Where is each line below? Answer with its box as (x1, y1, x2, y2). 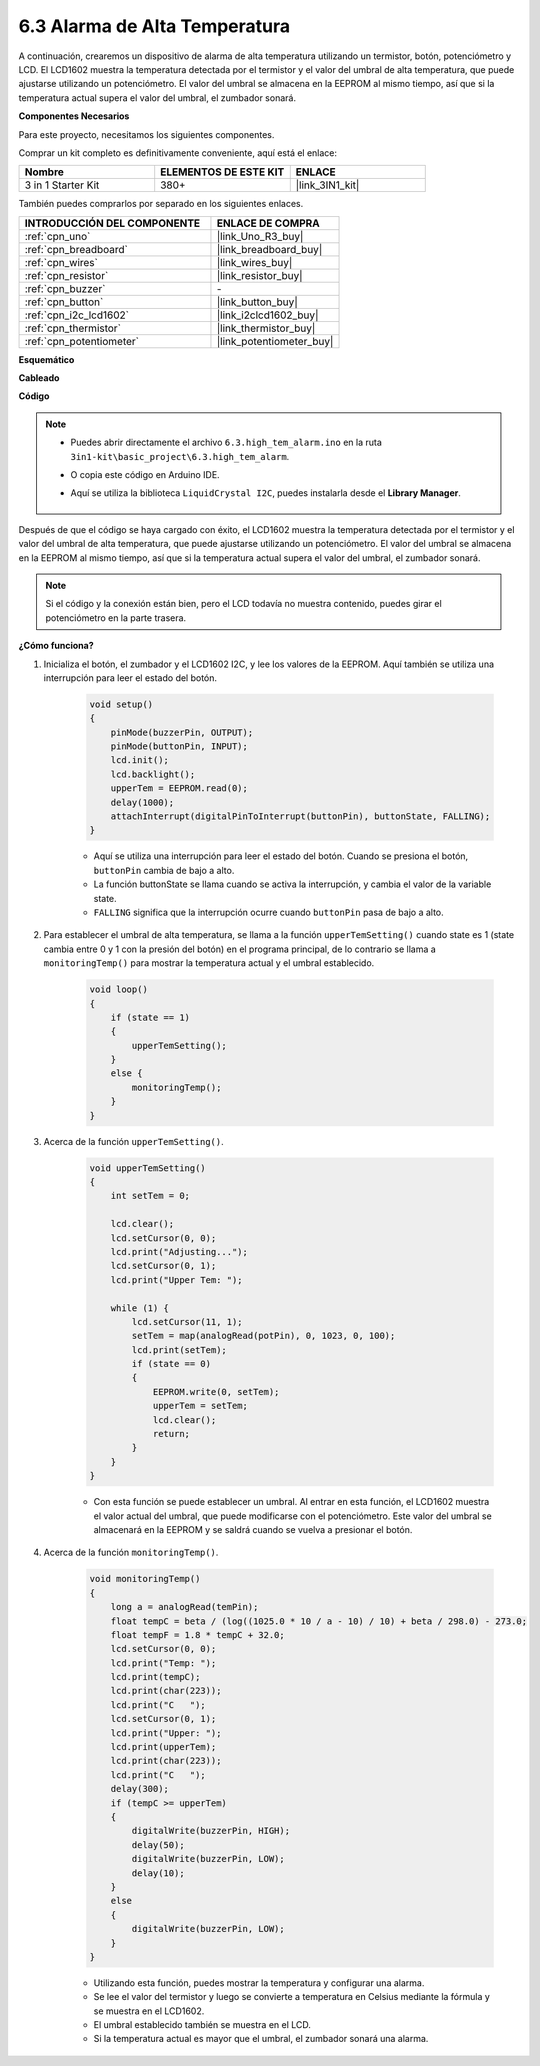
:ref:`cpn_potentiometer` (24, 334, 140, 348)
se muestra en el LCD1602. (93, 2005, 205, 2017)
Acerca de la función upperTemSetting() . (43, 1135, 224, 1147)
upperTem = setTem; (152, 1400, 249, 1412)
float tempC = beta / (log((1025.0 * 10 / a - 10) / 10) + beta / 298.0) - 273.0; (110, 1615, 528, 1627)
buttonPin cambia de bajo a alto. (93, 864, 235, 876)
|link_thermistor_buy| (216, 321, 316, 335)
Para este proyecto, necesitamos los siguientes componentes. (18, 128, 275, 140)
